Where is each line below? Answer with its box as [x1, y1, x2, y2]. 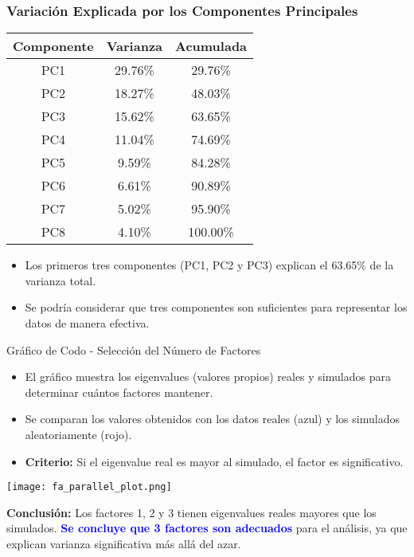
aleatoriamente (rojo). [25, 426, 132, 442]
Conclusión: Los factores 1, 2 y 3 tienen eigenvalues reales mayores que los [6, 504, 377, 520]
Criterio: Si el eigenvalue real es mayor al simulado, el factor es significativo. [25, 453, 404, 469]
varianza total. [25, 272, 96, 288]
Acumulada [175, 37, 248, 56]
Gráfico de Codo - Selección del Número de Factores [6, 341, 261, 358]
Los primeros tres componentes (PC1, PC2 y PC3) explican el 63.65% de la [25, 257, 394, 273]
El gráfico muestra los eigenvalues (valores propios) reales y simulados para [25, 368, 391, 385]
